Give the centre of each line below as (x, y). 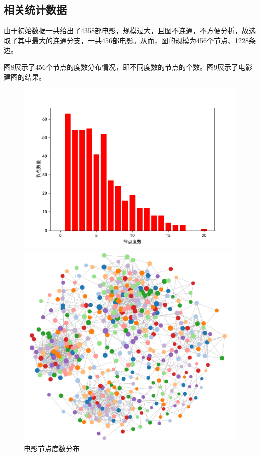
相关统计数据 (35, 9)
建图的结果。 (25, 76)
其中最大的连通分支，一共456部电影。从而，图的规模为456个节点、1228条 (137, 40)
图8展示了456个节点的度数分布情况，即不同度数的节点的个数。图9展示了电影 (128, 66)
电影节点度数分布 (52, 448)
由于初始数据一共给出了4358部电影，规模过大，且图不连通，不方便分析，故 (126, 30)
